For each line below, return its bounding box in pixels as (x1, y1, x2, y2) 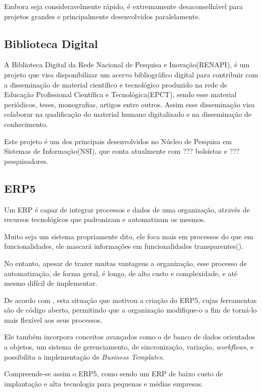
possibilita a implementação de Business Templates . (4, 351, 164, 362)
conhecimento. (4, 118, 48, 129)
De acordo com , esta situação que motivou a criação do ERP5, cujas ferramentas (4, 294, 257, 305)
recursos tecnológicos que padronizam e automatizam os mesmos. (4, 214, 206, 225)
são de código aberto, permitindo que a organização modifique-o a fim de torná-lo (4, 304, 257, 315)
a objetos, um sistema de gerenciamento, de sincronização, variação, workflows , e (4, 341, 254, 352)
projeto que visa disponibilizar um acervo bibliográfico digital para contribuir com (4, 69, 258, 79)
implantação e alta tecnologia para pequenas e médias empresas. (4, 378, 203, 388)
